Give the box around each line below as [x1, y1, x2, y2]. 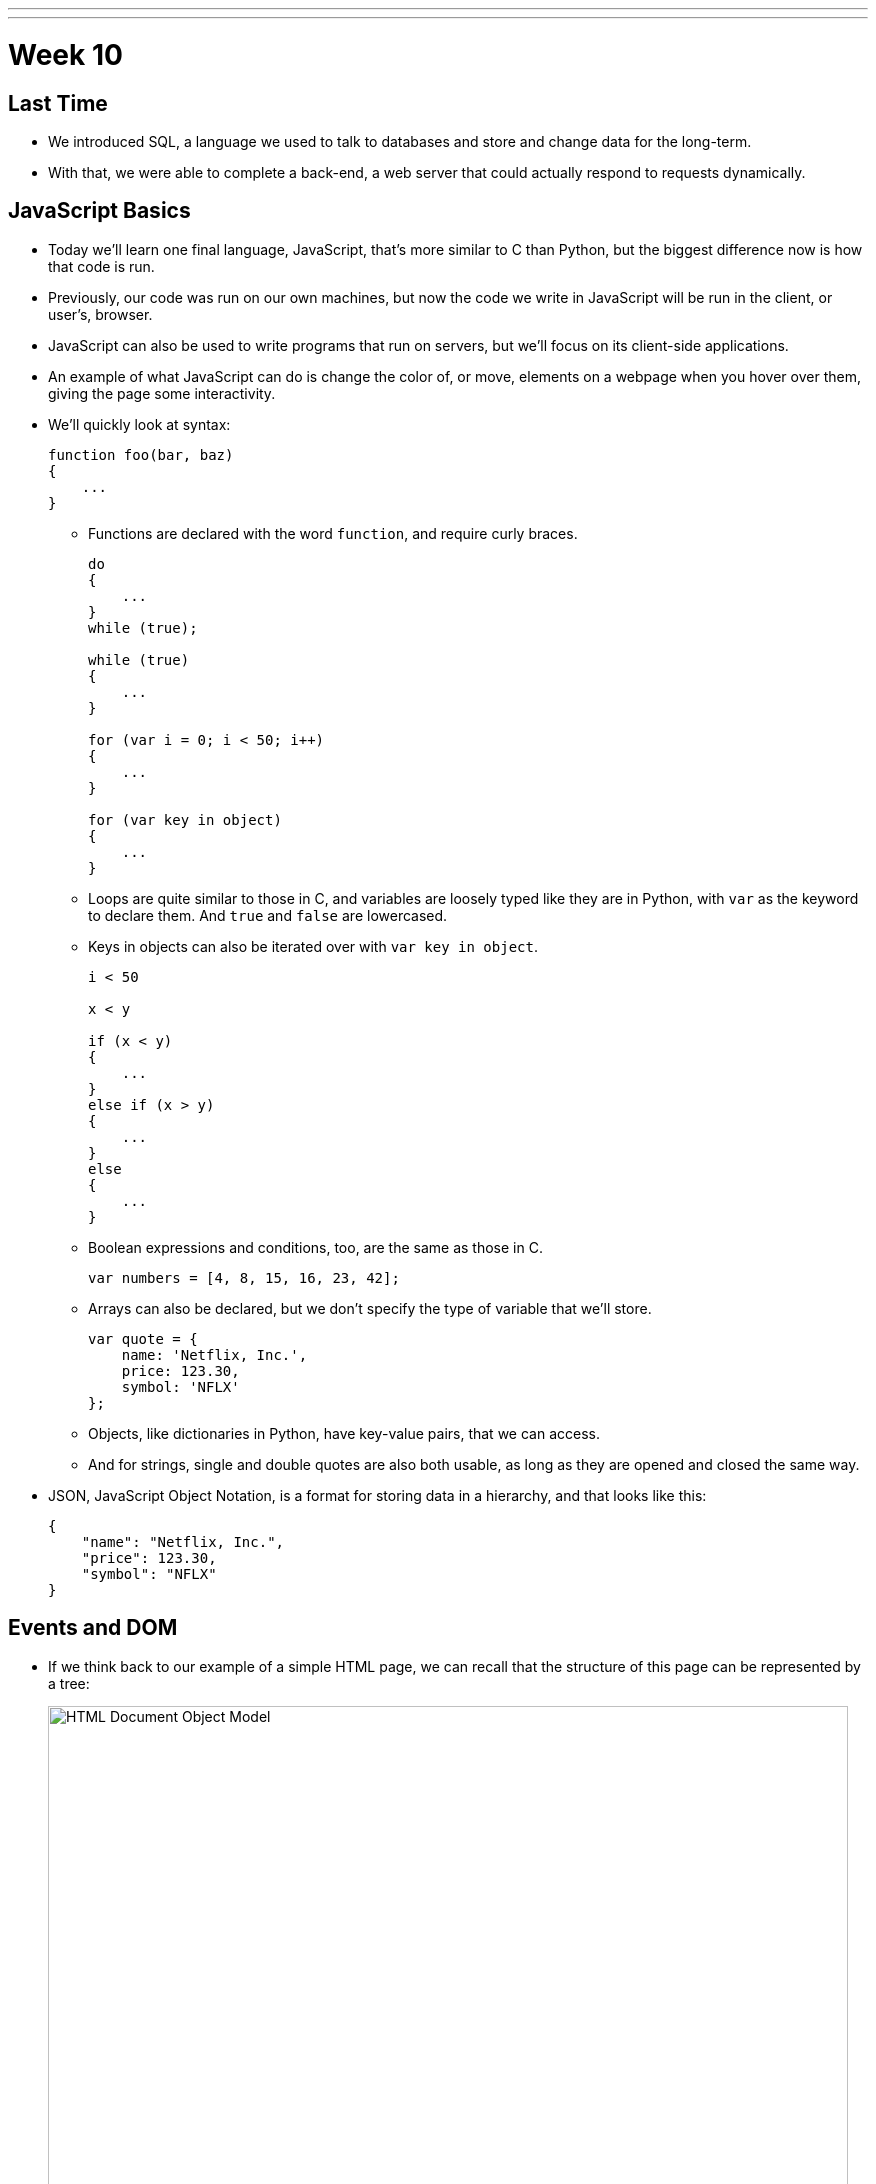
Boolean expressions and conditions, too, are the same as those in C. [88, 1238, 543, 1256]
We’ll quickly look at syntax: [48, 415, 231, 433]
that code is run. [48, 257, 155, 275]
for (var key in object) [88, 811, 282, 828]
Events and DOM [8, 1615, 178, 1641]
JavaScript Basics [8, 198, 191, 224]
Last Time [8, 90, 108, 116]
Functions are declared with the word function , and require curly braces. [88, 524, 578, 542]
